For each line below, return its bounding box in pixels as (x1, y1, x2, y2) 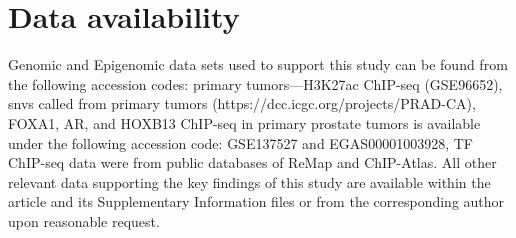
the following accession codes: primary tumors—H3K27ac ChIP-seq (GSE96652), (8, 73, 503, 94)
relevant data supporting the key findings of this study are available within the (8, 171, 491, 192)
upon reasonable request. (8, 210, 160, 231)
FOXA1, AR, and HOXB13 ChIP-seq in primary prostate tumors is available (8, 112, 481, 133)
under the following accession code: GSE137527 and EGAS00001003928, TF (8, 132, 473, 153)
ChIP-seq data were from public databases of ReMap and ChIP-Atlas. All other (8, 152, 497, 173)
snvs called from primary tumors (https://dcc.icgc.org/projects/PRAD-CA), (8, 93, 476, 114)
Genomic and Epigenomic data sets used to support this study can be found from (8, 54, 508, 75)
